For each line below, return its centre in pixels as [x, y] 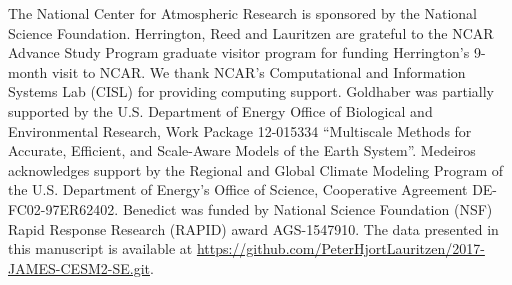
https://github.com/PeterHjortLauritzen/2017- [340, 248]
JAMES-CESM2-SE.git [79, 267]
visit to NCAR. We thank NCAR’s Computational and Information [258, 71]
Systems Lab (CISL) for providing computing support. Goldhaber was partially [251, 91]
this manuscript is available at [100, 248]
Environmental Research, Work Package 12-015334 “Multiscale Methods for [240, 130]
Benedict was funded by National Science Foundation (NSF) [307, 208]
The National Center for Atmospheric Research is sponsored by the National [242, 13]
